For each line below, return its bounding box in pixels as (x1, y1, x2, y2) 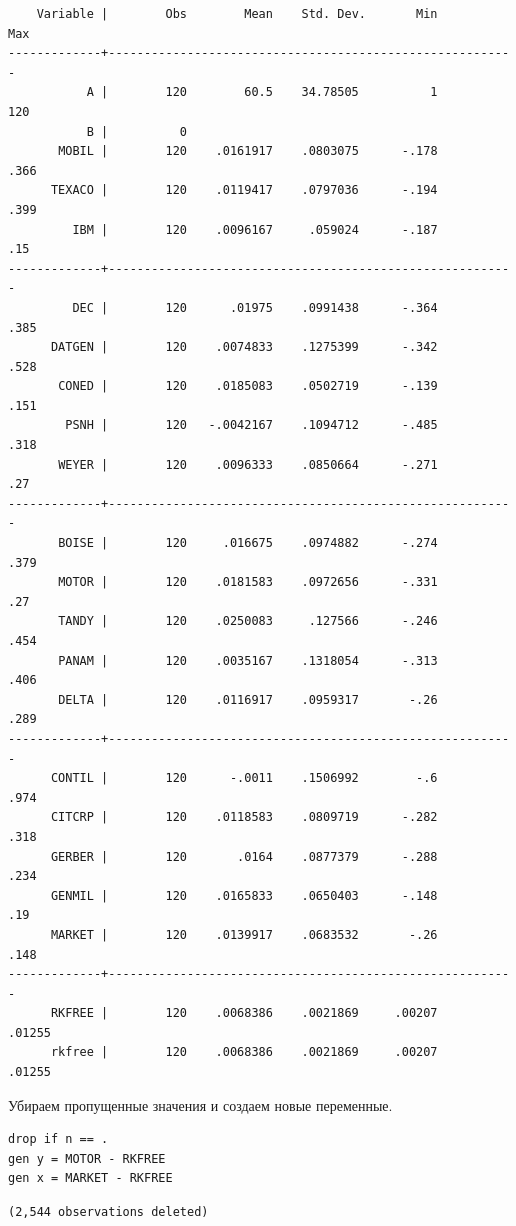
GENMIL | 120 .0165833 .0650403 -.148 (50, 888, 438, 903)
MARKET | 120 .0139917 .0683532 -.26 (50, 927, 438, 942)
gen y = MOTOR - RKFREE (8, 1151, 166, 1166)
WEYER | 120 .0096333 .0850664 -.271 (58, 457, 438, 472)
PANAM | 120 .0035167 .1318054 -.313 (58, 653, 438, 668)
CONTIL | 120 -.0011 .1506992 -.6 (50, 771, 438, 786)
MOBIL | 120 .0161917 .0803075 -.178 (58, 144, 438, 159)
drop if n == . (8, 1132, 109, 1147)
